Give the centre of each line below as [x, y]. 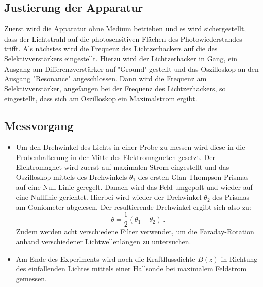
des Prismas [231, 197]
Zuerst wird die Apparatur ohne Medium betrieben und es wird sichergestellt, [125, 29]
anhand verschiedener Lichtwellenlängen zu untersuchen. [104, 241]
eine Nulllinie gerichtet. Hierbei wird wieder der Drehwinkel [109, 197]
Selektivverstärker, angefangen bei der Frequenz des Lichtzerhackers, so [115, 88]
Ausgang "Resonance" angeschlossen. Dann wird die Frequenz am [105, 78]
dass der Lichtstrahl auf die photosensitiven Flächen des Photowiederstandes [123, 38]
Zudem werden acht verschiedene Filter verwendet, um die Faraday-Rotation [135, 231]
